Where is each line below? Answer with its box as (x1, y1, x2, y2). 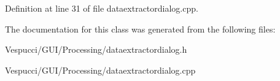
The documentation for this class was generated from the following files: (5, 22, 276, 35)
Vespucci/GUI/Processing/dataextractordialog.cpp (5, 63, 196, 76)
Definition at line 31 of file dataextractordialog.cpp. (5, 2, 198, 14)
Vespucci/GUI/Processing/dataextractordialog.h (5, 43, 187, 56)
